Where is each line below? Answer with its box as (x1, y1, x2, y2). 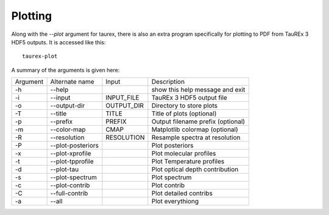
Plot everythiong (151, 197, 199, 206)
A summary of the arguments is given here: (11, 66, 120, 73)
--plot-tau (50, 165, 79, 174)
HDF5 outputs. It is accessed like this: (11, 38, 106, 46)
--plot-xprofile (50, 149, 91, 158)
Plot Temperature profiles (151, 157, 225, 166)
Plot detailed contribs (151, 189, 213, 197)
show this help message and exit (151, 86, 246, 94)
